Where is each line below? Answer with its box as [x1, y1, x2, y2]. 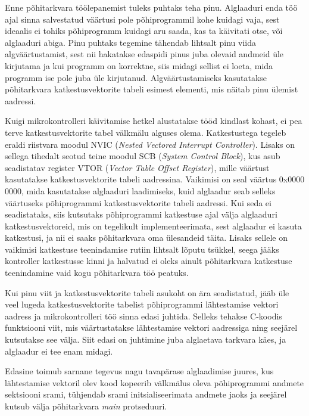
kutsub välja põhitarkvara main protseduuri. [5, 400, 167, 412]
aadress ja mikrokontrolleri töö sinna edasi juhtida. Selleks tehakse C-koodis [5, 309, 282, 322]
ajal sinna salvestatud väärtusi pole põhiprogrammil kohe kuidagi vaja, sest [5, 13, 280, 25]
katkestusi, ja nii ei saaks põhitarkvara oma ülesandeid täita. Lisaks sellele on [5, 231, 288, 244]
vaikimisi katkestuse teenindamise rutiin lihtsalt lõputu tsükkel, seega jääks [5, 243, 279, 255]
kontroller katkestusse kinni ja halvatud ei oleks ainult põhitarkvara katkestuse [5, 254, 292, 267]
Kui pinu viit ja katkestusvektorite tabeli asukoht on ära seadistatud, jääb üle [5, 286, 289, 299]
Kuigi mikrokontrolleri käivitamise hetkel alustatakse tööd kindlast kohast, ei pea [5, 114, 302, 127]
